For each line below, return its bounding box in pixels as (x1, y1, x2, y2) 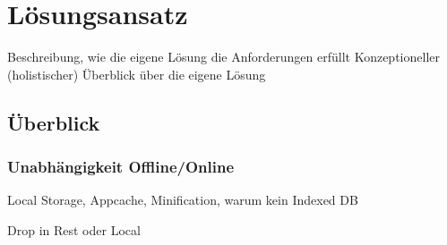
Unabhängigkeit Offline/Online (7, 156, 235, 178)
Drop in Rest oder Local (7, 220, 141, 239)
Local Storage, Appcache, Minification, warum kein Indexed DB (7, 190, 358, 209)
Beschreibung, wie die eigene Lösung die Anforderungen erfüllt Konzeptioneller (7, 47, 440, 66)
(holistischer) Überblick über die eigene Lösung (7, 64, 266, 83)
